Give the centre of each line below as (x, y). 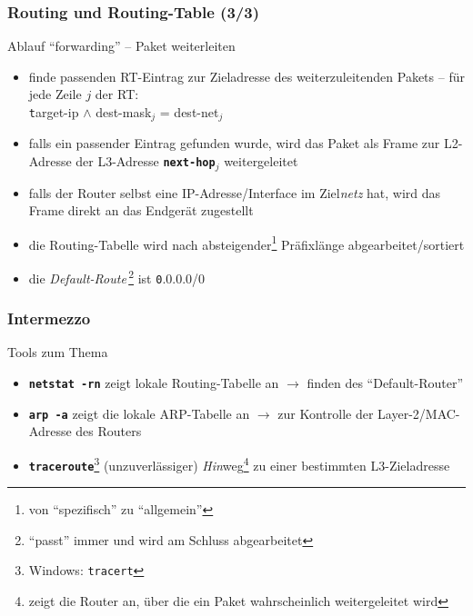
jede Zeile (55, 94)
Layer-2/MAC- (419, 413)
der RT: (117, 94)
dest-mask (124, 112)
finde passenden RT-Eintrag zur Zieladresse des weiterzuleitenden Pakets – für (247, 76)
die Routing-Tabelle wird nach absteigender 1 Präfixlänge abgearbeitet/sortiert (247, 243)
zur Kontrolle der (326, 413)
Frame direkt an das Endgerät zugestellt (141, 210)
